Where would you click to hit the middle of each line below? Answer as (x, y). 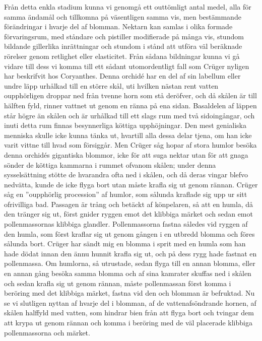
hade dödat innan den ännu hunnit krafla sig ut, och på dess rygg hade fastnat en (130, 253)
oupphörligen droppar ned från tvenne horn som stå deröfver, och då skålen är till (130, 95)
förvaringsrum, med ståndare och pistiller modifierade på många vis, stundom (124, 36)
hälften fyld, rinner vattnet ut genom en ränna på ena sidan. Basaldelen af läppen (130, 105)
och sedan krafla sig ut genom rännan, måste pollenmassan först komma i (118, 283)
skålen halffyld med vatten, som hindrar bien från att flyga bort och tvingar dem (129, 313)
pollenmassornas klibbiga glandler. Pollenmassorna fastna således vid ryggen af (126, 224)
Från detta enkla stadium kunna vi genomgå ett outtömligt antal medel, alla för (128, 7)
